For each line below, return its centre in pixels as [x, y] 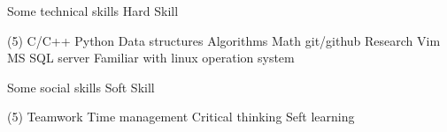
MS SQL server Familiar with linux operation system [151, 58]
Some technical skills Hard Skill [93, 11]
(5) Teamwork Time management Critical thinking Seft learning [181, 117]
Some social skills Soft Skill [81, 87]
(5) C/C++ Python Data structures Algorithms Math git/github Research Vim [224, 40]
